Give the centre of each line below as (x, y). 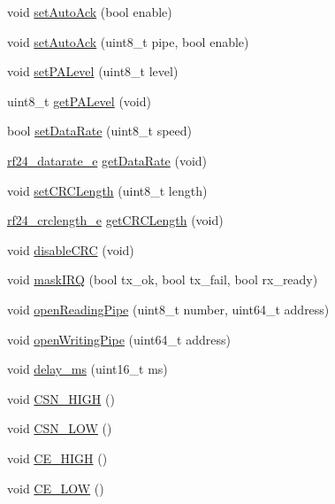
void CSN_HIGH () (61, 398)
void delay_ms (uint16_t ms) (88, 369)
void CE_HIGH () (57, 457)
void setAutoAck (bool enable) (90, 12)
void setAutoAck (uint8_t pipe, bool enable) (128, 41)
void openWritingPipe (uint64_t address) (119, 339)
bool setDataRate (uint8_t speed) (100, 131)
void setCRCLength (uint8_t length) (107, 190)
